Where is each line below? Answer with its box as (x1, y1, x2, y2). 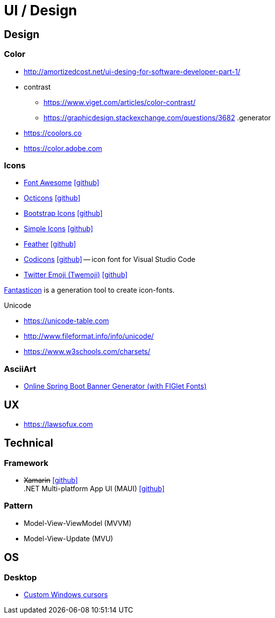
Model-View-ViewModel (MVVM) (24, 518, 132, 527)
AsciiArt (4, 363, 36, 374)
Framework (4, 458, 48, 468)
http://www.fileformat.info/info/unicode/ (24, 332, 154, 341)
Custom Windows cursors (24, 590, 108, 599)
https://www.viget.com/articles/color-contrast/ (44, 98, 196, 106)
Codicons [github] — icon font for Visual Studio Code (24, 255, 195, 264)
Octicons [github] (24, 194, 81, 203)
